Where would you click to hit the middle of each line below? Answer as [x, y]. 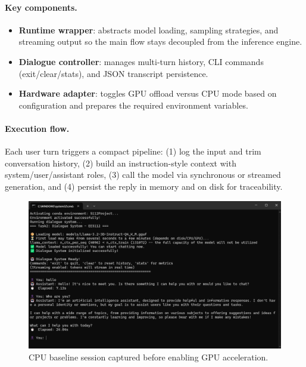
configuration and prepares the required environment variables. [133, 105]
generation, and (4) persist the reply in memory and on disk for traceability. [144, 186]
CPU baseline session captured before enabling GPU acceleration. [149, 357]
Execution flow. [37, 128]
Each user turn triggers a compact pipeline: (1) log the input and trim [133, 151]
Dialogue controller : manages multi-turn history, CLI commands [141, 61]
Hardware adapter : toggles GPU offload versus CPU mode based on [148, 93]
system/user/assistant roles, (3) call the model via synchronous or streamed [143, 175]
